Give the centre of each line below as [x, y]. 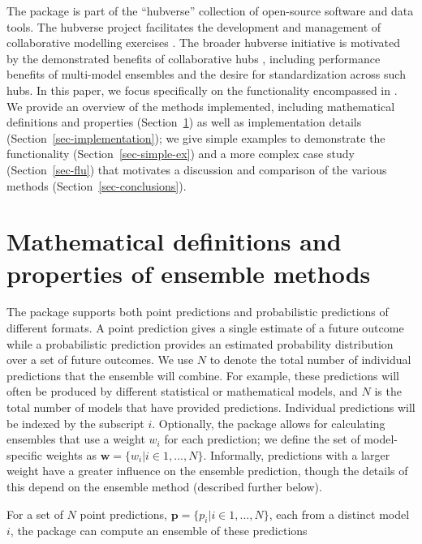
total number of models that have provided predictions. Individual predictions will [211, 407]
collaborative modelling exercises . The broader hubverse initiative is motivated [204, 43]
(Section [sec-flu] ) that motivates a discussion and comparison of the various [197, 169]
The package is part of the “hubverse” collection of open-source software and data [210, 11]
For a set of [35, 514]
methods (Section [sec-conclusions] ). [97, 185]
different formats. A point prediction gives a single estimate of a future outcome [205, 328]
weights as [71, 454]
